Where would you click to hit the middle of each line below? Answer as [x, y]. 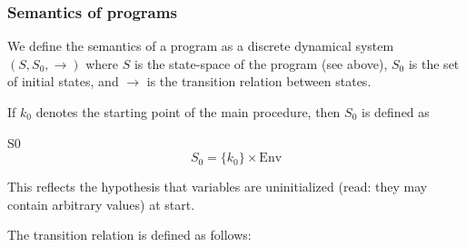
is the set [434, 63]
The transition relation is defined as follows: [129, 235]
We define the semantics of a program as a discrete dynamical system [201, 46]
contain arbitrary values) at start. [101, 204]
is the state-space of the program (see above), [261, 63]
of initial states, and [63, 81]
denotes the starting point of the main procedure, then [188, 112]
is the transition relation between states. [259, 81]
